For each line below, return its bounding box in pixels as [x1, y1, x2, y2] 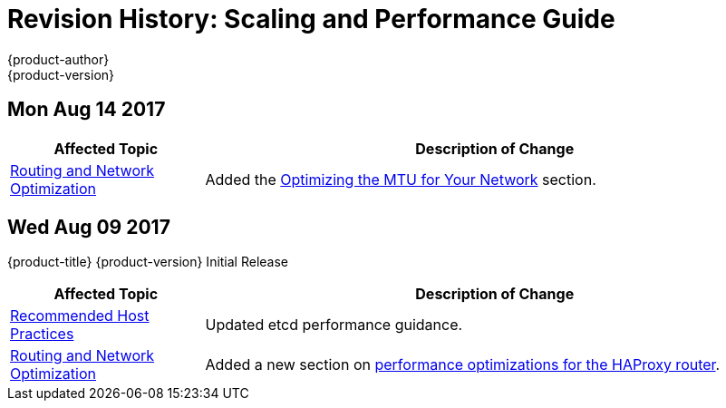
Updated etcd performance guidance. [205, 316, 463, 335]
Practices [10, 325, 74, 344]
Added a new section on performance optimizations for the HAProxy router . [205, 355, 721, 374]
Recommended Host [10, 306, 150, 325]
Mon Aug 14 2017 [7, 98, 166, 121]
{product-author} [7, 51, 110, 67]
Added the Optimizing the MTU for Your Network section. [205, 170, 596, 189]
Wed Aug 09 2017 [7, 216, 170, 239]
